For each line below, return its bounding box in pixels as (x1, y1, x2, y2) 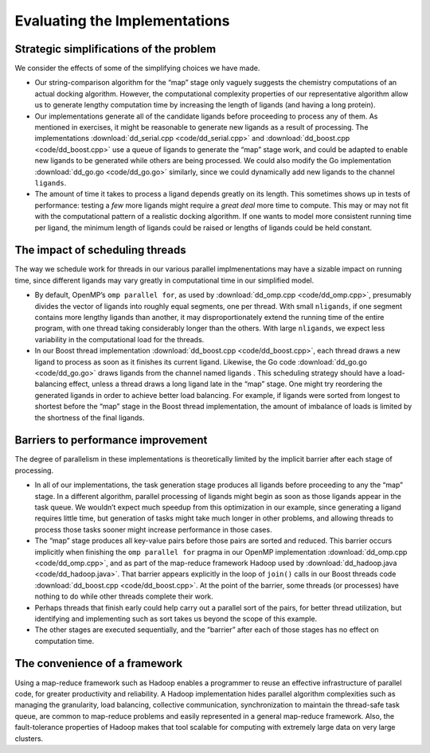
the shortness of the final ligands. (34, 412, 145, 422)
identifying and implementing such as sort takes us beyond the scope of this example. (34, 614, 318, 623)
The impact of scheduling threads (14, 244, 186, 257)
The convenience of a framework (14, 657, 183, 670)
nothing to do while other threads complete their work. (34, 591, 214, 601)
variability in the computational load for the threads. (34, 334, 205, 344)
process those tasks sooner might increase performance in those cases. (34, 525, 272, 534)
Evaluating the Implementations (14, 12, 230, 29)
